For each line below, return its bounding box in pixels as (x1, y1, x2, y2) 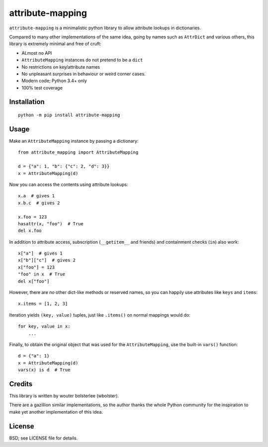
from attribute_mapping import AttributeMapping (18, 150, 138, 155)
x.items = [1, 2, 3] (18, 301, 68, 307)
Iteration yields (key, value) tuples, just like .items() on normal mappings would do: (9, 312, 191, 318)
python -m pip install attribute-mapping (18, 112, 120, 118)
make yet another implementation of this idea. (9, 409, 103, 415)
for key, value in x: (18, 324, 70, 329)
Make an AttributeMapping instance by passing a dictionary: (9, 138, 139, 144)
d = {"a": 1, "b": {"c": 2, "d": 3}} (18, 164, 110, 169)
